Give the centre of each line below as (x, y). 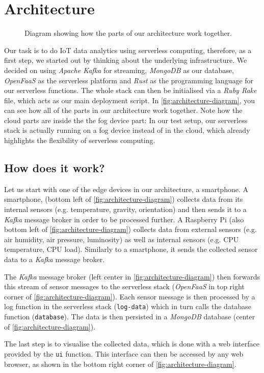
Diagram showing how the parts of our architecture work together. (128, 33)
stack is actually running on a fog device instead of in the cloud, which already (127, 130)
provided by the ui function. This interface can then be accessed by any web (124, 353)
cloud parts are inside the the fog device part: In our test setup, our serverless (126, 120)
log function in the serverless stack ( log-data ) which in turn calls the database (128, 306)
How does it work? (55, 168)
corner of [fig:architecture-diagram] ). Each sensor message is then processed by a (130, 296)
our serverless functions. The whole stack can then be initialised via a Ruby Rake (130, 90)
